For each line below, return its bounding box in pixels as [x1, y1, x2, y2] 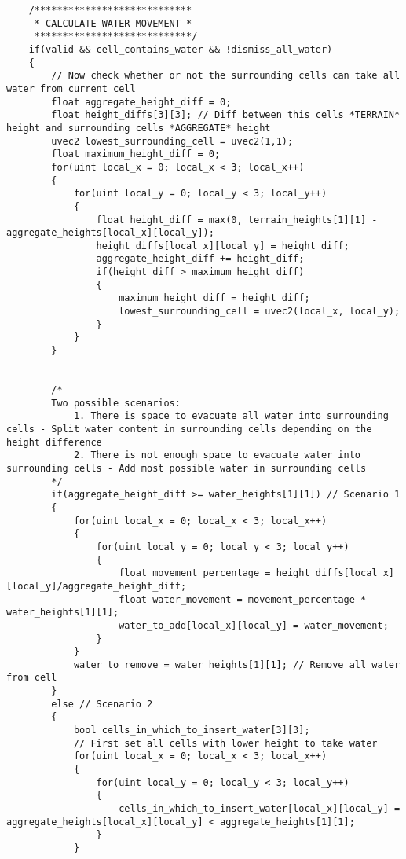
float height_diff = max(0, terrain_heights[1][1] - [96, 214, 378, 226]
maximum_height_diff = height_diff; [119, 292, 310, 304]
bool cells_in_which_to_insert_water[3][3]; [73, 725, 310, 736]
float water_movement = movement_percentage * [119, 593, 367, 605]
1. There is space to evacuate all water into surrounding [73, 410, 389, 422]
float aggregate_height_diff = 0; [51, 96, 232, 108]
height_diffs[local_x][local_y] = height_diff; [96, 240, 349, 251]
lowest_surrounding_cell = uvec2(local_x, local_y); [119, 306, 401, 318]
